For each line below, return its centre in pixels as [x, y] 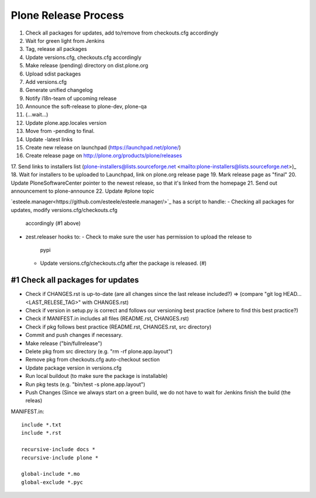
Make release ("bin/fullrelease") [64, 343]
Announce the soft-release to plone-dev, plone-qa [86, 107]
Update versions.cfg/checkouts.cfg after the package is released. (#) [123, 263]
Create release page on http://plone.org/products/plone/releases [104, 156]
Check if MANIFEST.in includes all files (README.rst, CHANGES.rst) [107, 319]
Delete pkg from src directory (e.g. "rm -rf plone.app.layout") [99, 351]
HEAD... [292, 294]
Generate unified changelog [59, 90]
